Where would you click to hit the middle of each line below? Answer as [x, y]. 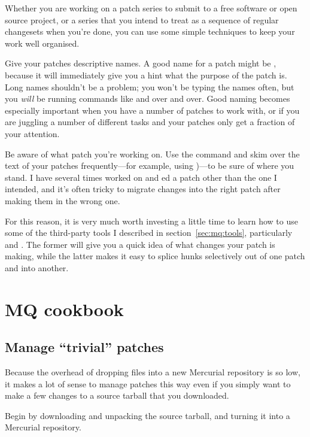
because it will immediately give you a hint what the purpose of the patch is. [146, 75]
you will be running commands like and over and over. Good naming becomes [148, 98]
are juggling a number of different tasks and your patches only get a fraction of [150, 122]
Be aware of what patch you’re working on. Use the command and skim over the [152, 154]
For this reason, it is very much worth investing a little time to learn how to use [151, 221]
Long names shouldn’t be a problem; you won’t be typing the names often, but [150, 87]
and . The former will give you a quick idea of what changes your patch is [140, 244]
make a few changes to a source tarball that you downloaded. [117, 395]
